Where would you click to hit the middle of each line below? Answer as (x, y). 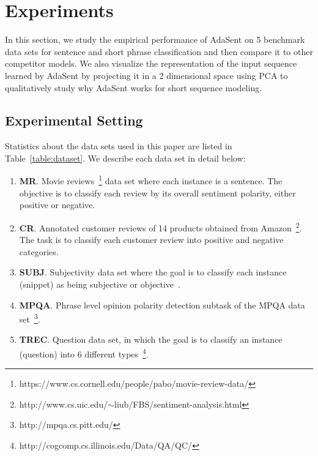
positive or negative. (57, 205)
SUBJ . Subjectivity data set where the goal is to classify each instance (153, 272)
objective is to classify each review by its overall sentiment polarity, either (157, 192)
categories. (39, 251)
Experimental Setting (74, 120)
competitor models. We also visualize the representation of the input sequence (151, 63)
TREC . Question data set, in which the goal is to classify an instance (151, 339)
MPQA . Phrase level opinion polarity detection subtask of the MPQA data (162, 305)
